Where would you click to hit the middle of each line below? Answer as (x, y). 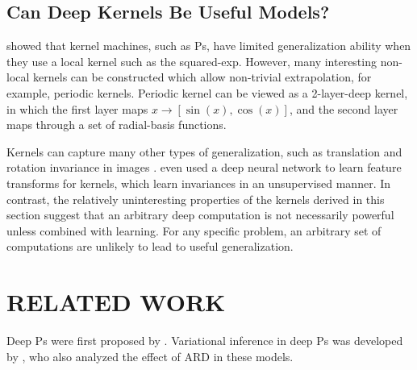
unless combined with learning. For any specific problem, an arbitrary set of (194, 230)
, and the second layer (344, 108)
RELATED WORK (116, 302)
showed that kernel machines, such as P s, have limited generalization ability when (209, 46)
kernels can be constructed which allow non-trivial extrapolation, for (202, 77)
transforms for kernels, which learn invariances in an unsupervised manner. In (199, 183)
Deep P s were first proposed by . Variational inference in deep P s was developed (205, 341)
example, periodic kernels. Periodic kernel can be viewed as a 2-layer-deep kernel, (207, 92)
